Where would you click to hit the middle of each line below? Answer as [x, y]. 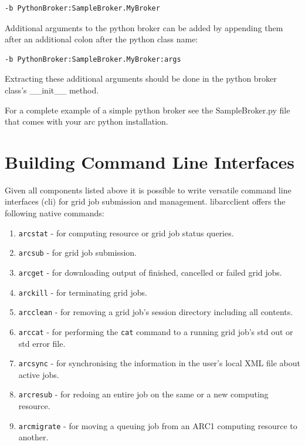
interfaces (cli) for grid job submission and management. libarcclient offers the [145, 201]
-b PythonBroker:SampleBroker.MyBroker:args [93, 59]
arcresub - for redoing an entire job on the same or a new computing [143, 394]
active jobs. [39, 374]
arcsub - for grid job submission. [77, 252]
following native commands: [55, 213]
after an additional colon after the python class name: [101, 39]
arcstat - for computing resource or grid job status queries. [126, 232]
